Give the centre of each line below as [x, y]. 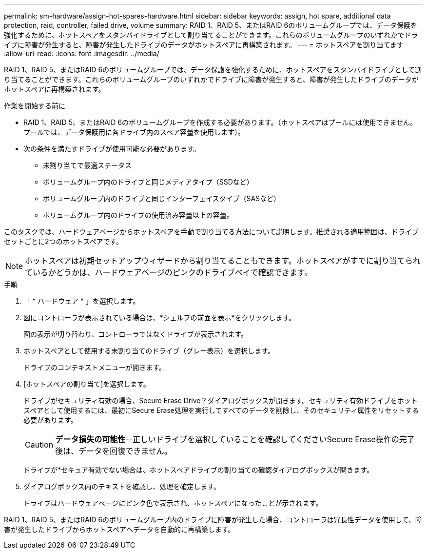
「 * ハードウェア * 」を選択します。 [82, 301]
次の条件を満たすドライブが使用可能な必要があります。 [112, 149]
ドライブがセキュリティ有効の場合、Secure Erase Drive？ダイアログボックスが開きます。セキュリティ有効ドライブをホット [221, 400]
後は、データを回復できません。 [114, 451]
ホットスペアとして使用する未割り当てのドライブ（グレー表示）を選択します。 [149, 351]
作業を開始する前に [35, 106]
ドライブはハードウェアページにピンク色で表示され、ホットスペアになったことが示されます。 [173, 503]
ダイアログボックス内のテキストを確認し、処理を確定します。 [122, 486]
